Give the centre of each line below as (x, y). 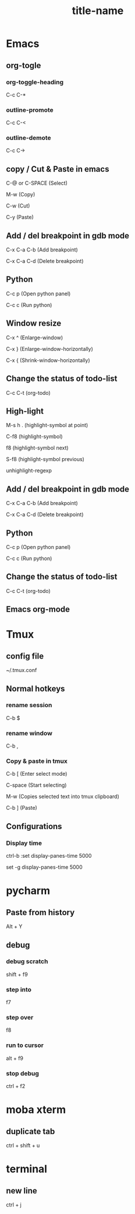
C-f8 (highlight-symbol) (34, 437)
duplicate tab (31, 1131)
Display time (24, 843)
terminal (27, 1169)
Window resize (34, 323)
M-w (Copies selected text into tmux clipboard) (63, 797)
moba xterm (36, 1110)
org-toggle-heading (35, 82)
